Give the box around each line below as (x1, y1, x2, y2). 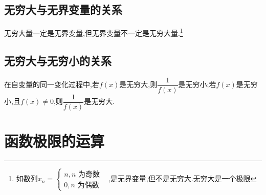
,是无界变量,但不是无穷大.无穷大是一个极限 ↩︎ (108, 173, 257, 184)
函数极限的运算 (4, 130, 105, 151)
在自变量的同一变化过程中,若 (4, 79, 99, 90)
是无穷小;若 (178, 79, 216, 90)
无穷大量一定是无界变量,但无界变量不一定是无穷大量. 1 (4, 26, 183, 38)
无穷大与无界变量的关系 (4, 2, 122, 17)
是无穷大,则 (119, 79, 158, 90)
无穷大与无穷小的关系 (4, 52, 112, 68)
